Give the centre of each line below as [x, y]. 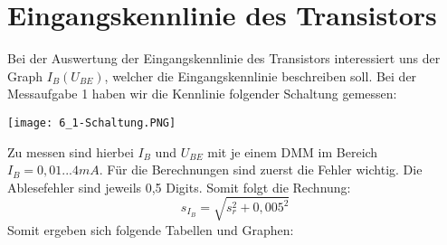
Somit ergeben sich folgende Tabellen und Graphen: [151, 229]
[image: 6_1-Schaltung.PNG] [92, 122]
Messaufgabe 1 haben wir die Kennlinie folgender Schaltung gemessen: [202, 94]
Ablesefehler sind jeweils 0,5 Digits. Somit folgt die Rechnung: [179, 187]
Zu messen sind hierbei [71, 151]
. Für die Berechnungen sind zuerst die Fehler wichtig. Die [261, 170]
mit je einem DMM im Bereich [293, 151]
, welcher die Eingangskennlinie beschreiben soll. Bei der [261, 75]
